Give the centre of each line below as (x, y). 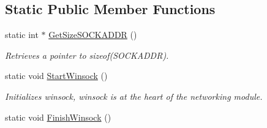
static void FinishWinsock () (58, 117)
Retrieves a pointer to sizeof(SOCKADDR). (87, 55)
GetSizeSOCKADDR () (93, 35)
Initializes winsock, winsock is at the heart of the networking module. (134, 96)
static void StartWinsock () (56, 76)
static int (22, 35)
